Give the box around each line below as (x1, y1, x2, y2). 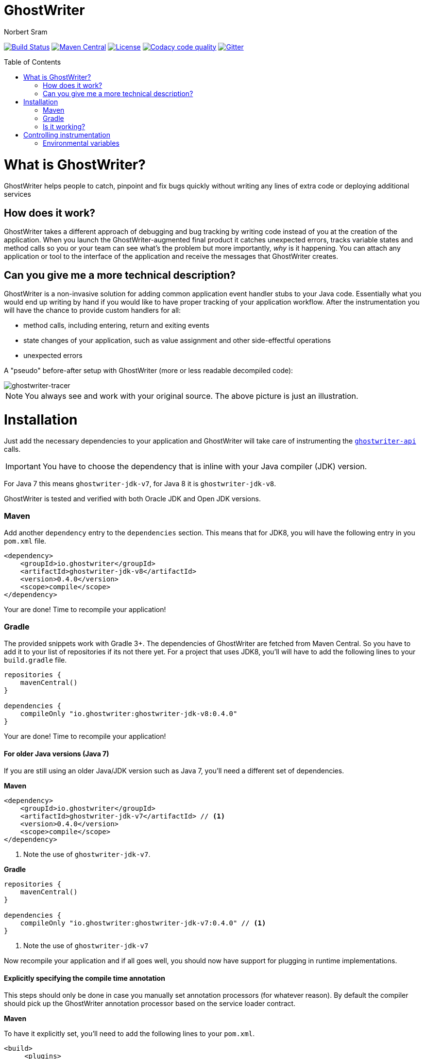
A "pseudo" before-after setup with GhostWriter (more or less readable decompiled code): (4, 366, 293, 375)
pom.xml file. (4, 537, 47, 546)
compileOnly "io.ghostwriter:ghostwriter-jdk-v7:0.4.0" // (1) (20, 919, 266, 927)
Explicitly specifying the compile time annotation (4, 974, 165, 982)
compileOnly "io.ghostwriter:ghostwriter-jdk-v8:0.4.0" (20, 709, 238, 717)
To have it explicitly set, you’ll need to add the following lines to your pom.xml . (4, 1029, 255, 1038)
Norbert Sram (4, 27, 48, 36)
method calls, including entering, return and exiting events (23, 321, 209, 329)
